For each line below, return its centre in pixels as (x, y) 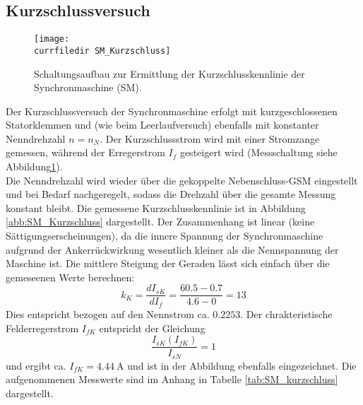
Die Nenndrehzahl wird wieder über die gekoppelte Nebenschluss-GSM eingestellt (182, 180)
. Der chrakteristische (286, 313)
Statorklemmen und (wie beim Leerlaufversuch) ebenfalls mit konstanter (162, 125)
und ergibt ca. (36, 365)
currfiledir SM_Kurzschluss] (102, 51)
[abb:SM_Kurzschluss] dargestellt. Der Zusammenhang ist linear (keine (160, 222)
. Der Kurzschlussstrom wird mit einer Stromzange (210, 138)
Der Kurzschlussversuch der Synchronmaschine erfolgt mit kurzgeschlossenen (172, 111)
